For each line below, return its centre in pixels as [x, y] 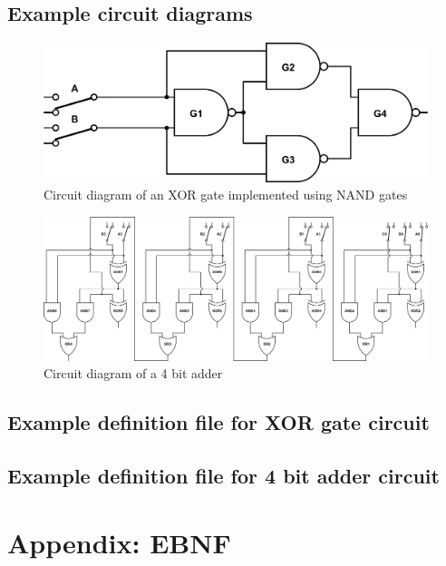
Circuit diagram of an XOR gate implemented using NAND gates [226, 195]
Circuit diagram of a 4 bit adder [133, 373]
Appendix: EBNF [119, 542]
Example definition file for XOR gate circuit [218, 422]
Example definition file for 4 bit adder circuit [223, 475]
